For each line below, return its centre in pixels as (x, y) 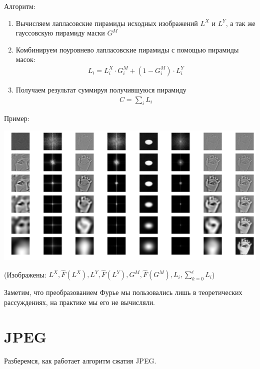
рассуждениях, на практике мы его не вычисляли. (80, 302)
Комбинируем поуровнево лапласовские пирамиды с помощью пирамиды (127, 49)
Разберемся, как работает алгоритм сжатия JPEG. (80, 360)
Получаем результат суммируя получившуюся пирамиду (101, 89)
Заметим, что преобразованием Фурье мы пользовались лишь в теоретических (123, 292)
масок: (25, 59)
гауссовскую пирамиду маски (60, 33)
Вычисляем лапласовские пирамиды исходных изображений (107, 23)
